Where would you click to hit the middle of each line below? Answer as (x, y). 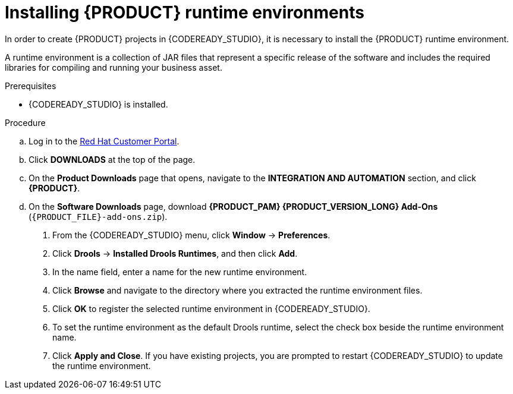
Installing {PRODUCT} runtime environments (185, 12)
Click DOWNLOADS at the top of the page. (112, 159)
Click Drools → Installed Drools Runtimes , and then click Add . (175, 253)
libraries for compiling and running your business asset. (114, 67)
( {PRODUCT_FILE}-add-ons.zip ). (98, 216)
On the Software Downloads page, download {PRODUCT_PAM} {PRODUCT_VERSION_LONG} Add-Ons (233, 206)
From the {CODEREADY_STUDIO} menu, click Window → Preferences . (191, 235)
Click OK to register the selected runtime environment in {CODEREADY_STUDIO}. (211, 308)
